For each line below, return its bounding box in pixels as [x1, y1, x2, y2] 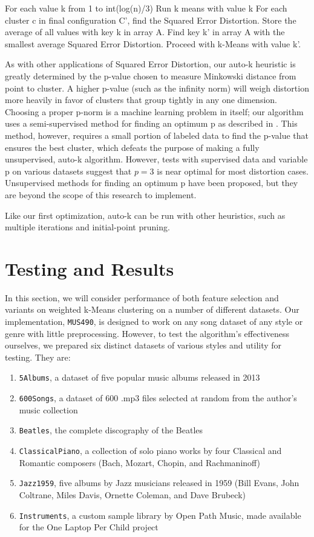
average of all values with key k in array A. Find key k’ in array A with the [5, 25, 285, 38]
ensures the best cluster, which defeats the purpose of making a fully [5, 141, 260, 153]
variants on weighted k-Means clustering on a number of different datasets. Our [5, 303, 299, 316]
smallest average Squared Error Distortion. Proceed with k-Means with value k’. [5, 37, 301, 50]
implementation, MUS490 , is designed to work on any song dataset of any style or [5, 315, 303, 327]
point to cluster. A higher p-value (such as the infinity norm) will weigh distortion [5, 81, 309, 94]
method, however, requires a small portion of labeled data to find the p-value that [5, 128, 309, 141]
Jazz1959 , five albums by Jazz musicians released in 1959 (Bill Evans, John [19, 476, 299, 489]
